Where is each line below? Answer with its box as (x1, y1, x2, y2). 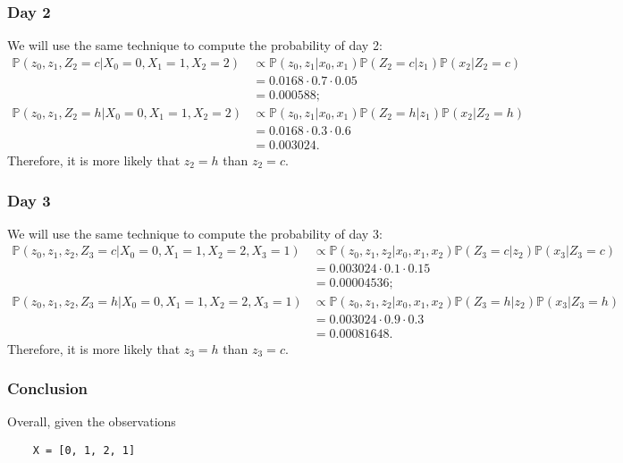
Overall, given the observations (7, 412, 176, 431)
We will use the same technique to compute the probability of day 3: (7, 223, 383, 242)
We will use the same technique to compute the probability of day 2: (7, 36, 383, 55)
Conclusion (7, 377, 88, 400)
